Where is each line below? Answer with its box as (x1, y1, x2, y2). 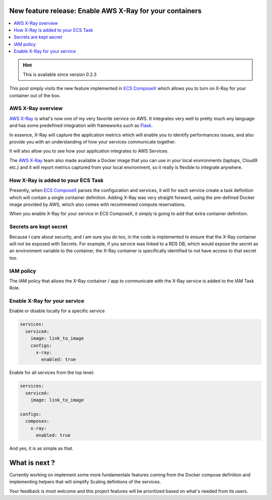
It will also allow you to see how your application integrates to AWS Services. (9, 148, 169, 154)
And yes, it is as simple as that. (9, 446, 74, 452)
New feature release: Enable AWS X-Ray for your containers (9, 7, 202, 15)
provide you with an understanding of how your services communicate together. (9, 138, 176, 145)
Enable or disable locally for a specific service (9, 308, 105, 314)
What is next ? (9, 458, 55, 467)
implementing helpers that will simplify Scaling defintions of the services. (9, 479, 161, 485)
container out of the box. (9, 92, 61, 98)
